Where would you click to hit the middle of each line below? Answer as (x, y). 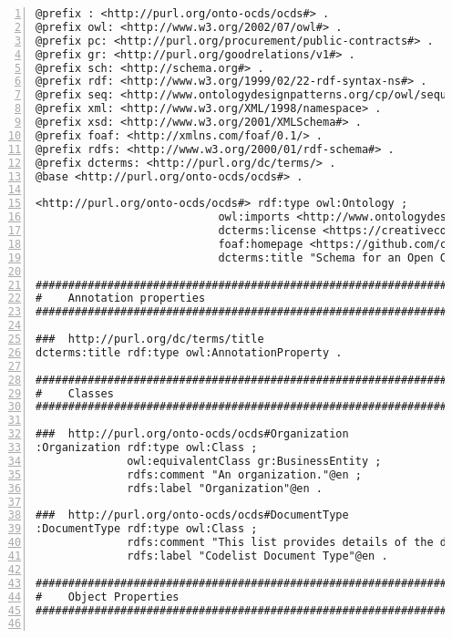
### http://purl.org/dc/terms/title (150, 339)
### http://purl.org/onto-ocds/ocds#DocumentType (192, 515)
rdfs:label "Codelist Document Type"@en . (257, 556)
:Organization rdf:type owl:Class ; (147, 448)
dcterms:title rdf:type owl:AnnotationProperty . (189, 352)
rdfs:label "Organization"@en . (225, 488)
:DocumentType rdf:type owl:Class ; (147, 529)
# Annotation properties (121, 298)
